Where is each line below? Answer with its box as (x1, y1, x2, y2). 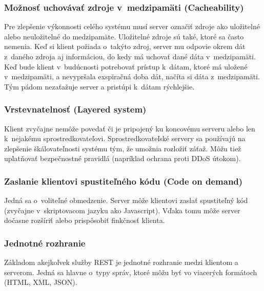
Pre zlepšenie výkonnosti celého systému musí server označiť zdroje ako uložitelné (4, 21, 260, 32)
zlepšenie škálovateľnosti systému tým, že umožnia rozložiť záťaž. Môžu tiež (4, 143, 241, 153)
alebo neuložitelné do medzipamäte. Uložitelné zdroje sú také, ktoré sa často (4, 31, 244, 41)
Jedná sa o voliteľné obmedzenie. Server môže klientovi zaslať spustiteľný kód (4, 195, 248, 206)
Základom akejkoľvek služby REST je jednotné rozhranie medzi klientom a (4, 257, 238, 267)
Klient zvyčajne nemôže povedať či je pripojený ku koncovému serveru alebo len (4, 123, 255, 133)
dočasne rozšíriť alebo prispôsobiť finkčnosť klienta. (4, 215, 165, 226)
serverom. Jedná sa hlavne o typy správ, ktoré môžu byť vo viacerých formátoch (4, 266, 257, 277)
